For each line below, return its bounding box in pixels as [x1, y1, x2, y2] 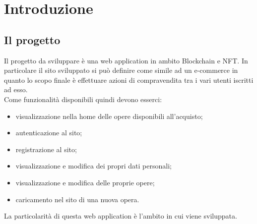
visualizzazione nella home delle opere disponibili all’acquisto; [15, 111, 203, 121]
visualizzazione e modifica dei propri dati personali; [15, 161, 172, 171]
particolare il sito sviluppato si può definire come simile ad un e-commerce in [4, 65, 238, 75]
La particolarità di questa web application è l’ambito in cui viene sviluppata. [4, 211, 237, 221]
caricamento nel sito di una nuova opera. [15, 194, 139, 204]
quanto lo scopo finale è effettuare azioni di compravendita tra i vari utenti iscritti [4, 74, 254, 85]
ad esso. [4, 84, 28, 95]
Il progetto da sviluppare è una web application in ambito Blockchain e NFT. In [4, 55, 248, 65]
